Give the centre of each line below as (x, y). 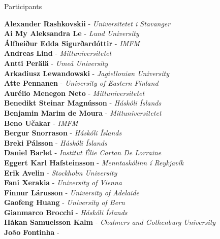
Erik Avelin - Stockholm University (61, 172)
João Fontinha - (32, 232)
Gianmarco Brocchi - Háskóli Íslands (66, 212)
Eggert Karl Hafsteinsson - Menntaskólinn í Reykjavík (94, 162)
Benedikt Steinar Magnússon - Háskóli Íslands (83, 103)
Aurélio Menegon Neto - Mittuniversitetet (74, 93)
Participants (23, 6)
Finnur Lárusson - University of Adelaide (72, 192)
